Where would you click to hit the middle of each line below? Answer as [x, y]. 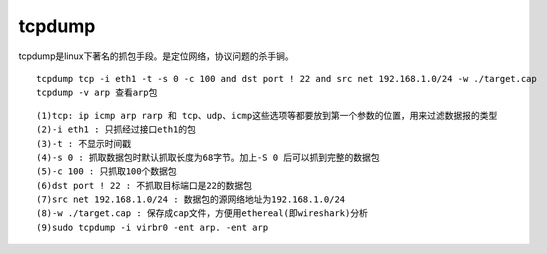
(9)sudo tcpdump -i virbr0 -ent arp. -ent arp [152, 227]
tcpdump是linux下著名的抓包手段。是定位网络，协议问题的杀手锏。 [156, 56]
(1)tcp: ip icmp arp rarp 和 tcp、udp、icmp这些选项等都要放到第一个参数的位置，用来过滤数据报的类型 [267, 115]
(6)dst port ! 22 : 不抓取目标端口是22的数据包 [144, 185]
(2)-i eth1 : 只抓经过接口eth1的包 [116, 129]
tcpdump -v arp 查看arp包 [97, 93]
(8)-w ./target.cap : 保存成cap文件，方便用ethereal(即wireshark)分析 [202, 213]
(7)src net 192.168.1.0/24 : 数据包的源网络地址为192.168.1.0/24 [191, 199]
